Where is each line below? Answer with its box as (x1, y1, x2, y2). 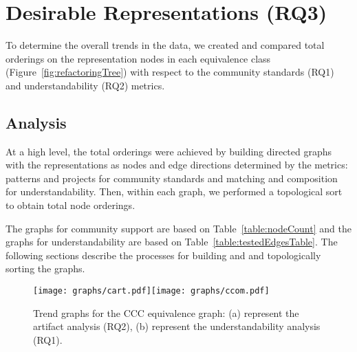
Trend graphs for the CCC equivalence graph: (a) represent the (33, 305, 299, 320)
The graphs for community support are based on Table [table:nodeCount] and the (6, 221, 351, 235)
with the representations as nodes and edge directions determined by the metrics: (6, 157, 348, 172)
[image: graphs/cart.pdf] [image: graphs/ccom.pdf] (33, 286, 270, 296)
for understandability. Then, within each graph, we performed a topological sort (6, 184, 343, 199)
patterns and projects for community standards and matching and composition (6, 170, 338, 185)
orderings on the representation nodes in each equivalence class (6, 51, 271, 65)
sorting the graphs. (6, 261, 85, 276)
